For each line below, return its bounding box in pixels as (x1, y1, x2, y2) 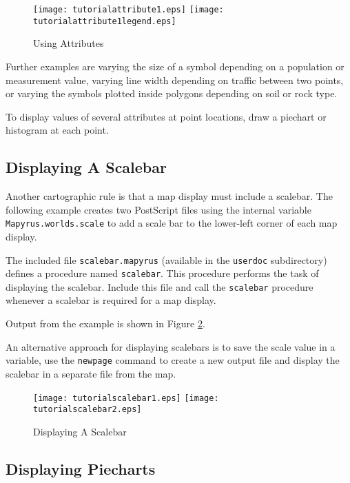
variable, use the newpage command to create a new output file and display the (6, 353, 340, 367)
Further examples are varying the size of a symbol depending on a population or (6, 59, 344, 73)
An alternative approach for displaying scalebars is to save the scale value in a (6, 339, 336, 353)
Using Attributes (33, 36, 104, 50)
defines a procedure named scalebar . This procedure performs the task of (6, 266, 319, 280)
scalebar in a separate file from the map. (6, 366, 176, 380)
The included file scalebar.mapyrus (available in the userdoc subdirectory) (6, 252, 327, 267)
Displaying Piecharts (6, 458, 156, 479)
